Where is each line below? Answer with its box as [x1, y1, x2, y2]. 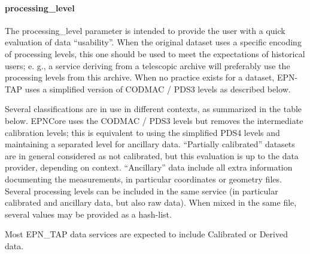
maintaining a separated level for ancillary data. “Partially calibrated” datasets [5, 138, 295, 150]
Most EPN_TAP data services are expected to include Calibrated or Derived [5, 228, 288, 240]
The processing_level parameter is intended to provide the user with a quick [5, 24, 285, 36]
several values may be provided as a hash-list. [5, 207, 172, 220]
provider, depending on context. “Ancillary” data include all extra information [5, 161, 293, 174]
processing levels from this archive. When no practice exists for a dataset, [5, 71, 275, 83]
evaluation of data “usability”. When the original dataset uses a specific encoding [5, 36, 302, 48]
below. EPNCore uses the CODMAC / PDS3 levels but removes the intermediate [5, 114, 303, 126]
